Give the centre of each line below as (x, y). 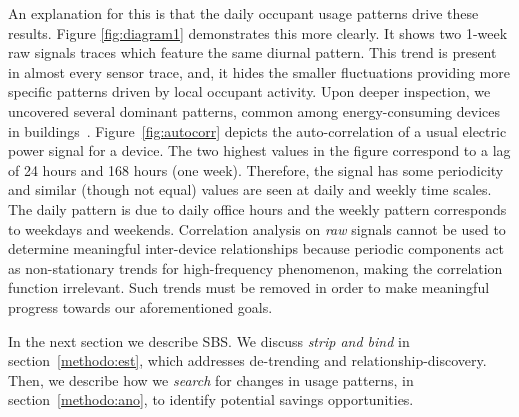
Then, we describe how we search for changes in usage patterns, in (211, 379)
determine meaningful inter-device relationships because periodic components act (256, 248)
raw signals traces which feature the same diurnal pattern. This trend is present (252, 52)
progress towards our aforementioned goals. (140, 306)
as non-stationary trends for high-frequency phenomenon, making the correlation (255, 267)
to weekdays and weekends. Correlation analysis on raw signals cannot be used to (257, 228)
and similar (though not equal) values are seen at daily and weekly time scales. (250, 189)
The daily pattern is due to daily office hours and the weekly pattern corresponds (257, 208)
